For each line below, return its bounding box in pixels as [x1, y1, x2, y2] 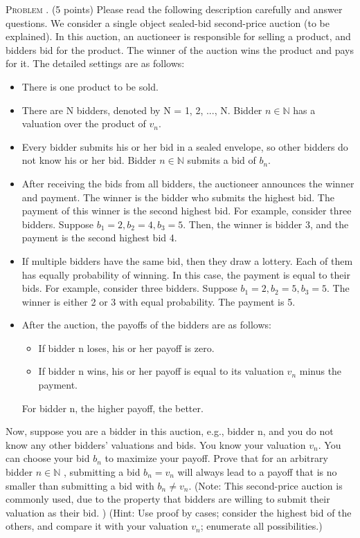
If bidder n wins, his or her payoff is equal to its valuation [38, 364, 284, 378]
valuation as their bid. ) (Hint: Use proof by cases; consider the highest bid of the [6, 505, 352, 519]
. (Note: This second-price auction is [188, 478, 343, 492]
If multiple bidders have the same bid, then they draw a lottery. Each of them [21, 253, 353, 268]
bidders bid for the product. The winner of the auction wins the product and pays [6, 42, 354, 57]
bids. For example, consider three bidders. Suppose [21, 281, 237, 295]
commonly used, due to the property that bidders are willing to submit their [6, 492, 330, 506]
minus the [299, 364, 342, 378]
